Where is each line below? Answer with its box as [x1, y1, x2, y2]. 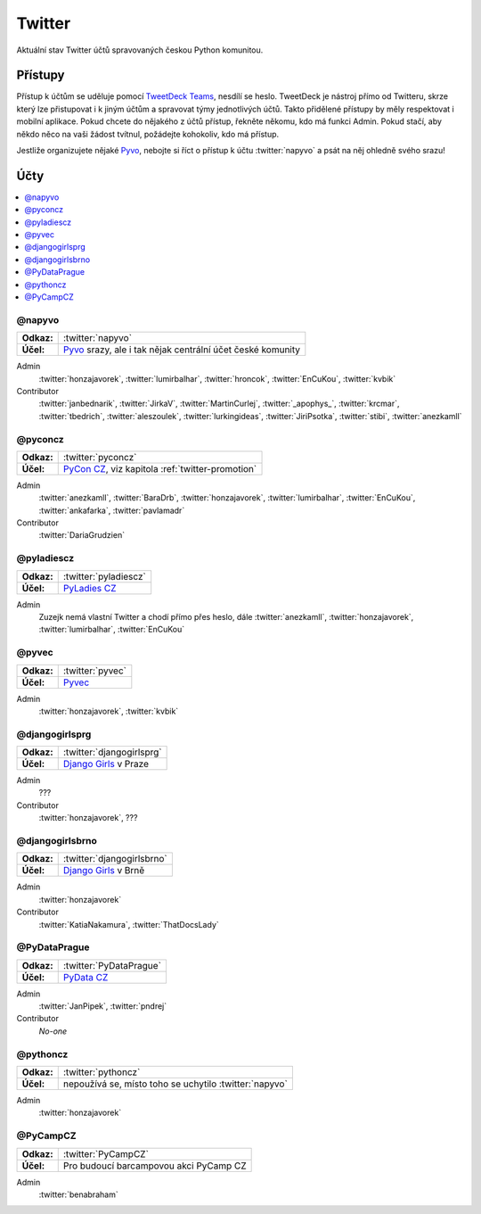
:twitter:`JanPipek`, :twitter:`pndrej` [38, 1001, 167, 1012]
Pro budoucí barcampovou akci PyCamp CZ [62, 1160, 247, 1172]
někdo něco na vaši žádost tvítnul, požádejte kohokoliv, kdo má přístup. [16, 128, 280, 139]
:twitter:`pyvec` [62, 665, 126, 677]
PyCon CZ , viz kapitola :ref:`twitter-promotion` [62, 462, 257, 475]
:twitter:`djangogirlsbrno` [62, 853, 168, 865]
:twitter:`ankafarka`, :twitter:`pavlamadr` [38, 505, 185, 516]
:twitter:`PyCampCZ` [62, 1147, 149, 1160]
